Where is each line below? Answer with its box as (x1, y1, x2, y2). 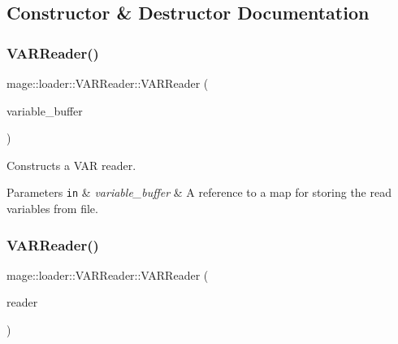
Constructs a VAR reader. (6, 156, 136, 173)
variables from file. (6, 200, 98, 217)
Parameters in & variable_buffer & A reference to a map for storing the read (6, 184, 392, 201)
